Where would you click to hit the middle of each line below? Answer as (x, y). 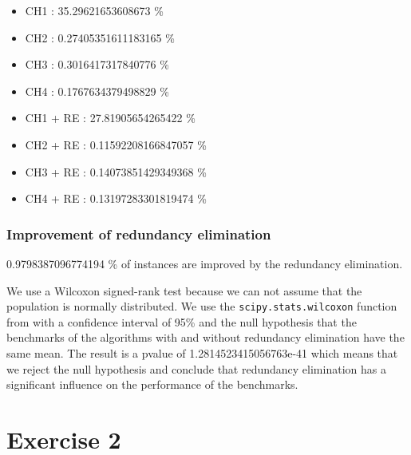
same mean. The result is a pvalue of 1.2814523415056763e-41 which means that (202, 353)
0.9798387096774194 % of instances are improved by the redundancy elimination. (205, 263)
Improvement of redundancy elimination (139, 233)
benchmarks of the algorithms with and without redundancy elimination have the (205, 337)
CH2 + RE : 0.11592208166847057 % (116, 144)
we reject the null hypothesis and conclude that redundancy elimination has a (196, 368)
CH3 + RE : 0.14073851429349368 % (116, 171)
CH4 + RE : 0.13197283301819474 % (116, 198)
